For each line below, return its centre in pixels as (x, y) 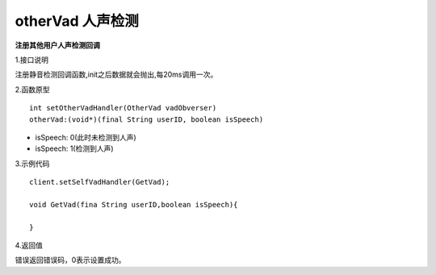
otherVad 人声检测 (77, 21)
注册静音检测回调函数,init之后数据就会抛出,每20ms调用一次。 (116, 75)
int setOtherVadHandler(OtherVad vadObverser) (123, 108)
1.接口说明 (31, 60)
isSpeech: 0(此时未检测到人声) (86, 137)
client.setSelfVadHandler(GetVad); (100, 182)
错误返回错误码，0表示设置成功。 (70, 260)
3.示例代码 (32, 163)
